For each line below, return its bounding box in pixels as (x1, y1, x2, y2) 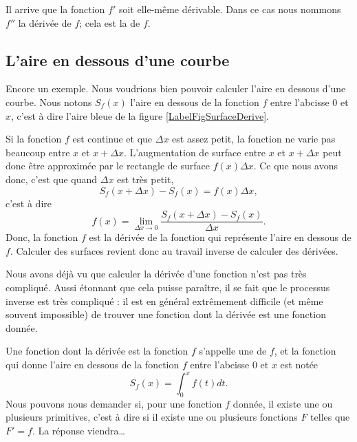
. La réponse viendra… (32, 423, 125, 438)
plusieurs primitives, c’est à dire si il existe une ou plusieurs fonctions (6, 410, 298, 424)
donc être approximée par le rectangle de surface (6, 158, 210, 173)
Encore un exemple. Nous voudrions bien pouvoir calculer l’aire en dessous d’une (6, 81, 346, 96)
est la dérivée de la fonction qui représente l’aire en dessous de (89, 230, 351, 244)
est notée (280, 357, 318, 371)
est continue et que (72, 131, 153, 146)
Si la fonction (6, 131, 62, 146)
